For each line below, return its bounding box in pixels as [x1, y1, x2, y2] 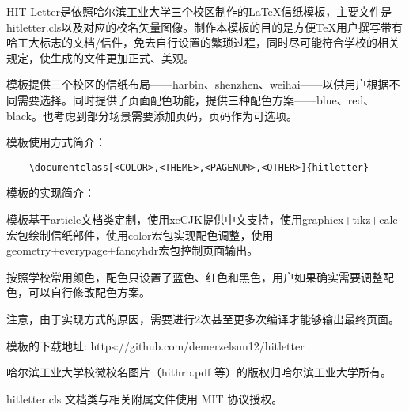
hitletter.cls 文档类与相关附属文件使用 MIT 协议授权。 [6, 390, 283, 406]
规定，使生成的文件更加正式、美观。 [6, 49, 195, 66]
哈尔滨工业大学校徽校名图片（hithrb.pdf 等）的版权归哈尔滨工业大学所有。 [6, 364, 392, 380]
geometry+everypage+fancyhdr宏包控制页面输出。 [6, 242, 259, 259]
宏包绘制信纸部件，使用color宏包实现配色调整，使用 [6, 226, 274, 243]
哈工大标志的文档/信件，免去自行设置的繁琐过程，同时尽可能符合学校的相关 [6, 34, 400, 51]
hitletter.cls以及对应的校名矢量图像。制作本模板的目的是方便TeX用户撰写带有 [6, 18, 403, 35]
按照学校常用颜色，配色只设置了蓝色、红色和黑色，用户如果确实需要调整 [6, 268, 383, 285]
